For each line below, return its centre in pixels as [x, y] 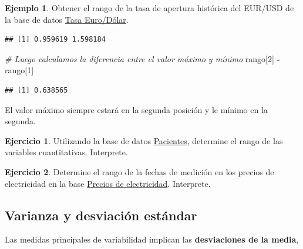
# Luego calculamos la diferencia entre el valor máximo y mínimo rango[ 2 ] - [142, 58]
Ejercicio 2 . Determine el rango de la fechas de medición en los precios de [139, 171]
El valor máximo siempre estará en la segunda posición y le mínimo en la [136, 109]
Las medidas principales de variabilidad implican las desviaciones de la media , [152, 239]
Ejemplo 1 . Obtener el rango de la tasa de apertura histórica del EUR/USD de [149, 8]
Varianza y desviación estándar [101, 215]
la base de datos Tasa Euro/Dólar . [67, 19]
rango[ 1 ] [19, 70]
